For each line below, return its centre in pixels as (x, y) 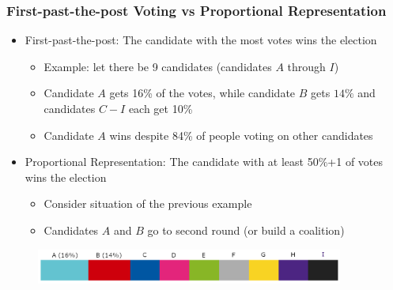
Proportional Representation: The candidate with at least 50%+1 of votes (204, 162)
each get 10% (161, 108)
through (306, 66)
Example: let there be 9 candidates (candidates (158, 66)
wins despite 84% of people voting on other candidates (241, 135)
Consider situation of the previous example (148, 203)
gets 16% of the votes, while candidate (202, 93)
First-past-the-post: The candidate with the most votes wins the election (201, 40)
